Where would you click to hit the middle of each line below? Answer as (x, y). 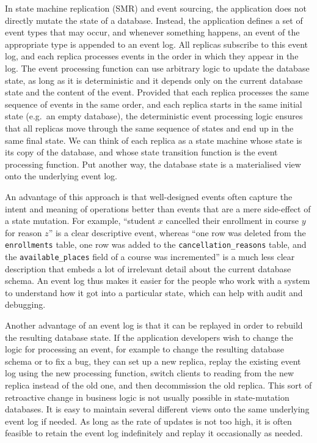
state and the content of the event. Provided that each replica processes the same (157, 92)
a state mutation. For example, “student (80, 221)
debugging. (25, 304)
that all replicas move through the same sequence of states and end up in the (149, 128)
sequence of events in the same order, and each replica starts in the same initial (154, 104)
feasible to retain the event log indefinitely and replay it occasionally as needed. (154, 433)
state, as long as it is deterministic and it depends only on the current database (154, 80)
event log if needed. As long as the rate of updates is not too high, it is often (148, 421)
